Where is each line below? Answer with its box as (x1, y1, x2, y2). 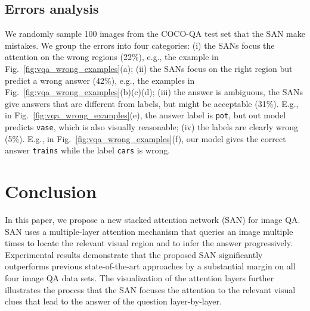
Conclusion (5, 179, 97, 203)
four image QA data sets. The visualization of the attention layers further (5, 272, 274, 284)
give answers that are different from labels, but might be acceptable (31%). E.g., (5, 97, 299, 109)
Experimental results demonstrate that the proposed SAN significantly (5, 248, 263, 260)
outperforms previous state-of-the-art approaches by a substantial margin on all (5, 260, 296, 272)
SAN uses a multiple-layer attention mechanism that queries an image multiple (5, 225, 293, 237)
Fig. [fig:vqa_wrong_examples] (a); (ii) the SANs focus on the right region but (5, 62, 293, 74)
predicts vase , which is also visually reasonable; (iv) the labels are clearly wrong (5, 121, 299, 133)
